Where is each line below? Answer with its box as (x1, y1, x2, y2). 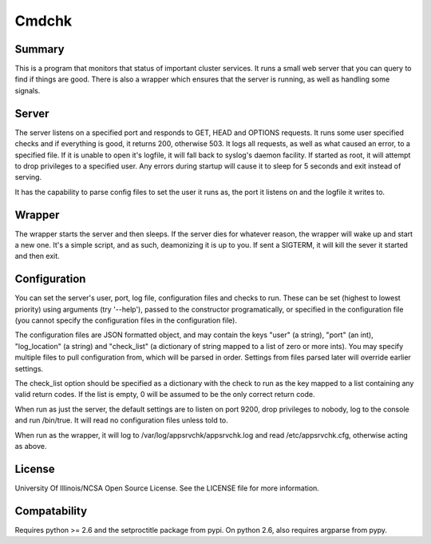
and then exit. (14, 252, 60, 261)
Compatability (14, 504, 88, 518)
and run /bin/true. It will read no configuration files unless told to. (14, 415, 229, 425)
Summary (14, 42, 65, 56)
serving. (14, 173, 42, 182)
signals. (14, 85, 41, 95)
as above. (14, 441, 47, 451)
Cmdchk (14, 12, 73, 30)
